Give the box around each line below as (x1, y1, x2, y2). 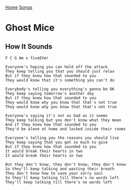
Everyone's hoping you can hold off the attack (5, 64, 108, 69)
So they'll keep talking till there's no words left (5, 175, 119, 180)
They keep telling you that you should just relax (5, 69, 115, 74)
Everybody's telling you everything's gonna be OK (5, 87, 115, 92)
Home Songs (5, 5, 32, 10)
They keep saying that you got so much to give (5, 140, 108, 145)
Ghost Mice (5, 22, 55, 33)
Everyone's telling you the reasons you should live (5, 135, 119, 140)
